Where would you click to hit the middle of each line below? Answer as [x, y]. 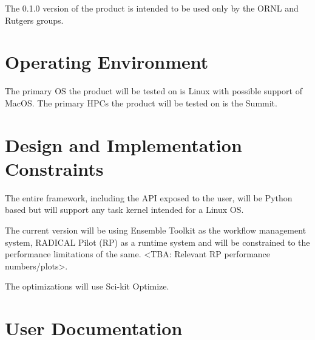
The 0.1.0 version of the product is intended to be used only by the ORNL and [152, 8]
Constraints [54, 168]
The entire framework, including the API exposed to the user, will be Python [149, 197]
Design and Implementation [124, 144]
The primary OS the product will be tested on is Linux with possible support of [154, 91]
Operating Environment [107, 62]
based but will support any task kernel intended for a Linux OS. [124, 210]
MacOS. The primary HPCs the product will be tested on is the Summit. [141, 102]
